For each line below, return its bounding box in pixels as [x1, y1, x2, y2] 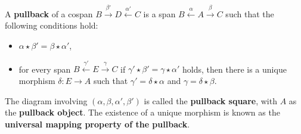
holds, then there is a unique [182, 63, 287, 75]
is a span [143, 7, 176, 20]
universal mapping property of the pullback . [5, 117, 190, 130]
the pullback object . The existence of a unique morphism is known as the [5, 106, 280, 119]
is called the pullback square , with [144, 94, 277, 107]
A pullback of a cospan [5, 7, 93, 20]
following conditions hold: [5, 19, 98, 32]
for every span [18, 63, 71, 75]
